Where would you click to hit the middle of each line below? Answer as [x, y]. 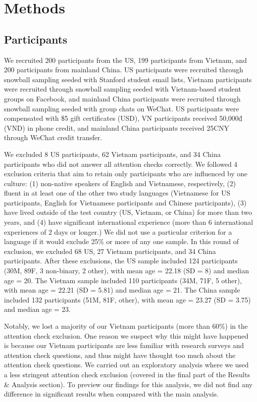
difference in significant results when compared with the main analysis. [111, 394]
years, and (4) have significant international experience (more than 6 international [128, 222]
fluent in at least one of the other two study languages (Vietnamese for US [117, 193]
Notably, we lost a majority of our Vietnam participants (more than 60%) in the [126, 326]
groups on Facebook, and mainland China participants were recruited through [122, 98]
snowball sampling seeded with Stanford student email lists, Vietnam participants [128, 79]
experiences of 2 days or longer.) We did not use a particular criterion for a [118, 231]
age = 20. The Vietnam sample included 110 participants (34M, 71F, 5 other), [123, 280]
